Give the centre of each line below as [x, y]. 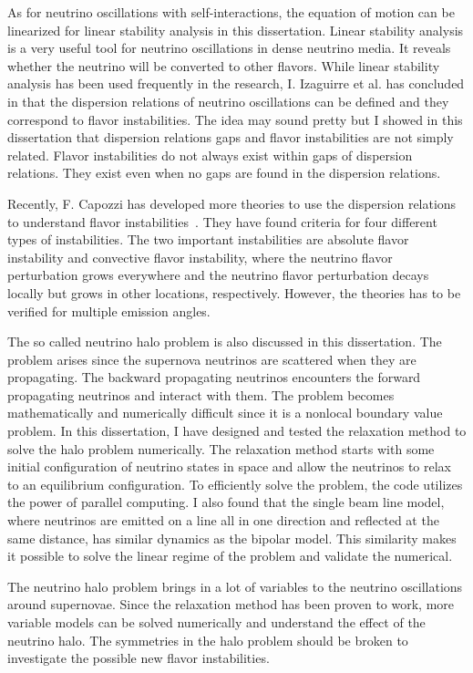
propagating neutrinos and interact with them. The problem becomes [201, 394]
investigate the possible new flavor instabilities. [139, 658]
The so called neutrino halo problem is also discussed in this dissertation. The [225, 342]
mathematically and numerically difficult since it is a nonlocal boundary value [225, 413]
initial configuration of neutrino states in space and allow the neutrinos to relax [230, 466]
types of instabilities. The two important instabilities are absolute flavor [208, 239]
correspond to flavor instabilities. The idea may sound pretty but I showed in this [235, 119]
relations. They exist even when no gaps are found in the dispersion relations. [224, 173]
